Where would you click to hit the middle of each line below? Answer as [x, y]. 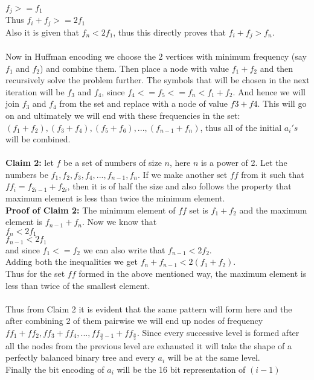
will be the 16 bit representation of [181, 369]
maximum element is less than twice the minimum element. [115, 198]
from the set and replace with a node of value [143, 103]
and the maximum [273, 210]
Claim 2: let [30, 163]
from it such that [273, 174]
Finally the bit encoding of [55, 369]
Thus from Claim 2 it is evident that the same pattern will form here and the [149, 309]
